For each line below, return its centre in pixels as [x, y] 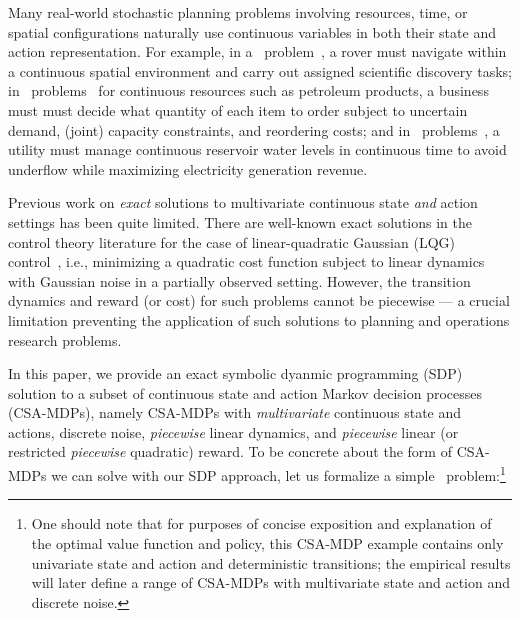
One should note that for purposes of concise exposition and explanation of [261, 523]
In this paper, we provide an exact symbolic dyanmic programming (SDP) [235, 373]
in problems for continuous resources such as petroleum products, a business [248, 90]
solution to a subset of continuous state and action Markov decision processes [245, 392]
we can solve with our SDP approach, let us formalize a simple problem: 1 [278, 473]
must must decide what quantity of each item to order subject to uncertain [238, 109]
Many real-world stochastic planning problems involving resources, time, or [238, 12]
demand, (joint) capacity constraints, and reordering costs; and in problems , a [254, 129]
